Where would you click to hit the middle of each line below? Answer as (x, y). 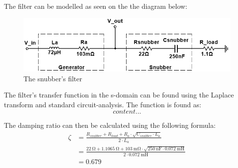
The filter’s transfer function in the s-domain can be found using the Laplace (119, 95)
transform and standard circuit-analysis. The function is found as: (103, 104)
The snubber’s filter (53, 78)
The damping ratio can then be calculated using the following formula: (110, 125)
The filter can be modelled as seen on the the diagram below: (96, 6)
